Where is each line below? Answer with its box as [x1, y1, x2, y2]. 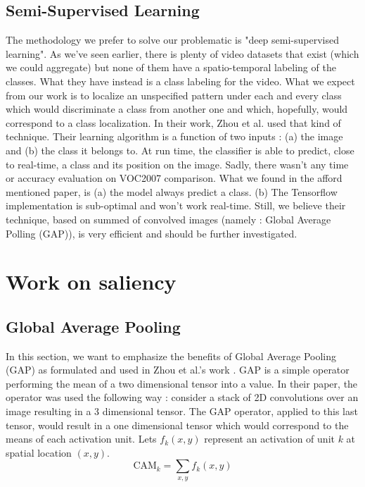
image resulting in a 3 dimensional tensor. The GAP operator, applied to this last [6, 404, 358, 419]
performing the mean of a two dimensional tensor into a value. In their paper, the [6, 376, 358, 390]
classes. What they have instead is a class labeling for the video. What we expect [6, 73, 355, 88]
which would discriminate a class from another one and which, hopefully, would [6, 101, 348, 116]
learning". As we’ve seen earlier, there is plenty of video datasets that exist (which [6, 46, 359, 61]
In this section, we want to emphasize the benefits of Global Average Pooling [6, 348, 336, 363]
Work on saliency [6, 267, 177, 296]
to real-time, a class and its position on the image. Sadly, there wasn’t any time [6, 156, 349, 171]
